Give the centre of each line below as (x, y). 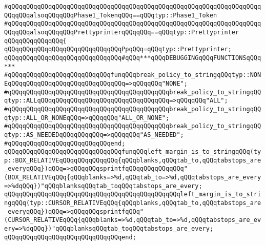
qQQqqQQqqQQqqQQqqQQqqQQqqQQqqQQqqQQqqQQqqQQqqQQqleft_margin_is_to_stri (133, 195)
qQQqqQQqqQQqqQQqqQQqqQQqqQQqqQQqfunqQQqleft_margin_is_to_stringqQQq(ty (133, 152)
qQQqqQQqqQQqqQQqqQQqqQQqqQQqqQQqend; (70, 237)
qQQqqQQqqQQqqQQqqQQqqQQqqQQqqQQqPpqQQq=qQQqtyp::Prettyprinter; (118, 49)
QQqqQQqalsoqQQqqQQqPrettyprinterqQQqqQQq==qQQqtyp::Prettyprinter (122, 32)
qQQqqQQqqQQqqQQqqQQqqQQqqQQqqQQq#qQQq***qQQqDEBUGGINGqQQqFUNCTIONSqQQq (133, 58)
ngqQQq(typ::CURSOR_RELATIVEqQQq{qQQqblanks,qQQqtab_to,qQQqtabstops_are (133, 203)
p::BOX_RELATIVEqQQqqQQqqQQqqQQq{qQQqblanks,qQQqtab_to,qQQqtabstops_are (133, 160)
